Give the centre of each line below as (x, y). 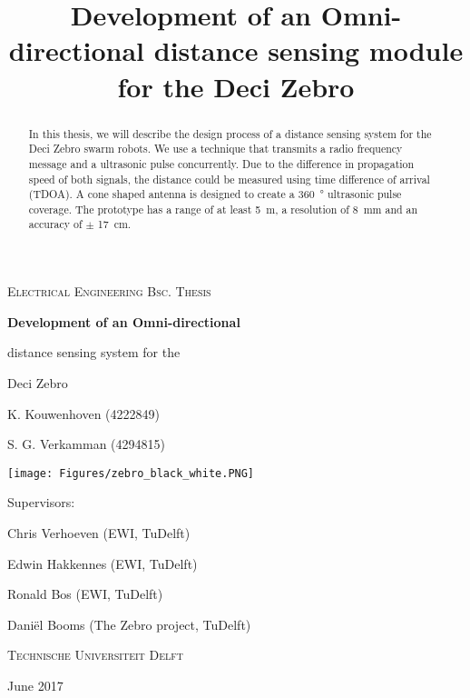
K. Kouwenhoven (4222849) (83, 413)
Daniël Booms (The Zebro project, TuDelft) (129, 624)
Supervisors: (41, 502)
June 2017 (35, 685)
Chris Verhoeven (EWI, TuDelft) (99, 532)
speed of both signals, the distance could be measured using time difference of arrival (229, 179)
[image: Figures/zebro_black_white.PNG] (131, 473)
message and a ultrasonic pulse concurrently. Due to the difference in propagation (221, 163)
